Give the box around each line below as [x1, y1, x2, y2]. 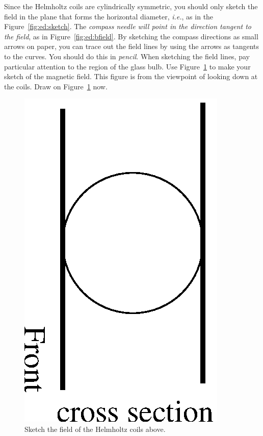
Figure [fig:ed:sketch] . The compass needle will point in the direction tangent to [4, 21, 251, 32]
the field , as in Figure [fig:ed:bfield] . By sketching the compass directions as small [4, 31, 258, 41]
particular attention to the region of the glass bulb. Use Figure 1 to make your [4, 61, 251, 71]
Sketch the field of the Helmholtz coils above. [24, 423, 166, 434]
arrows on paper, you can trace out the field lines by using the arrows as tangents [4, 41, 259, 52]
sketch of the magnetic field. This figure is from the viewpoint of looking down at [4, 71, 258, 82]
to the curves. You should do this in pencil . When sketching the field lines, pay [4, 51, 250, 61]
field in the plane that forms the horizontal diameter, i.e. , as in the [4, 11, 214, 21]
